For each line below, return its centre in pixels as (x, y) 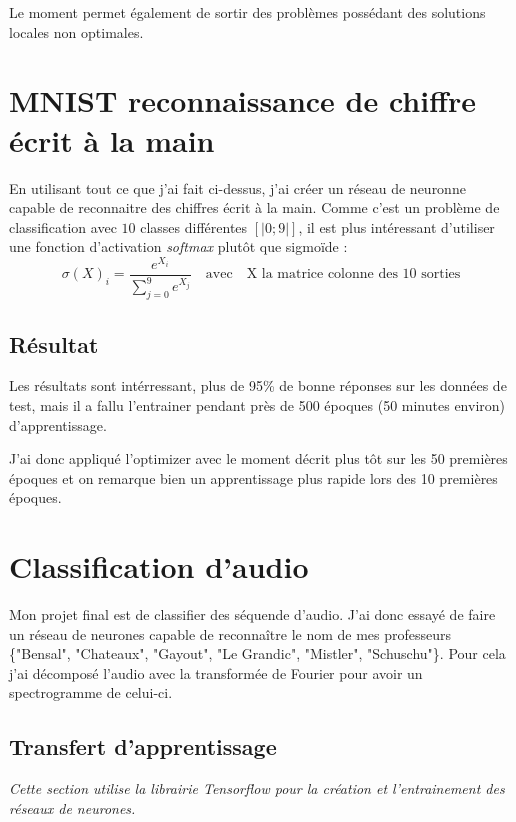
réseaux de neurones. (72, 807)
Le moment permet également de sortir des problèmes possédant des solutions (247, 12)
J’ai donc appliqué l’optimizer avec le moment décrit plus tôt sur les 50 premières (258, 458)
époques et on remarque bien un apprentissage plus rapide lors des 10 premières (253, 477)
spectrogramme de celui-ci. (91, 692)
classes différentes (194, 226)
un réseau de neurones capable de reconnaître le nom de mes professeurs (230, 633)
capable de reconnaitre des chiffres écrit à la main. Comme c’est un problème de (254, 207)
